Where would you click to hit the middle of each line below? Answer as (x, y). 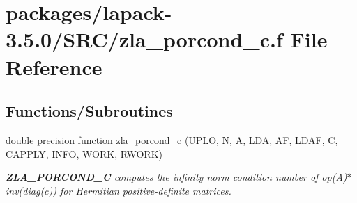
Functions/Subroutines (89, 111)
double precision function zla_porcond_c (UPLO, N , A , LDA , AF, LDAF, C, (172, 139)
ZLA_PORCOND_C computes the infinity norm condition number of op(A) (176, 177)
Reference (54, 66)
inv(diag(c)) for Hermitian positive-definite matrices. (119, 190)
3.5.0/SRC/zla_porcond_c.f (144, 39)
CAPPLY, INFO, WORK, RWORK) (84, 153)
